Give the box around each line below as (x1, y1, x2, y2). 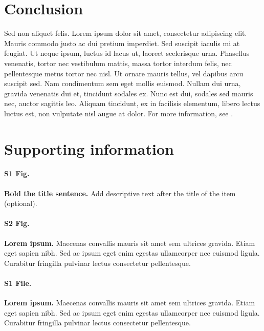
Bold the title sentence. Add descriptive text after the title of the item (4, 188, 236, 198)
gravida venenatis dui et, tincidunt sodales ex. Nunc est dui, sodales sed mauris (4, 88, 253, 98)
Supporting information (4, 138, 174, 159)
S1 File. (4, 278, 32, 288)
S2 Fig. (4, 218, 30, 229)
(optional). (4, 198, 37, 209)
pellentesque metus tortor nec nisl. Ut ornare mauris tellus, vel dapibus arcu (4, 68, 244, 78)
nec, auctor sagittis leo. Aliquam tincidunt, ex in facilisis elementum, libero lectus (4, 98, 260, 109)
